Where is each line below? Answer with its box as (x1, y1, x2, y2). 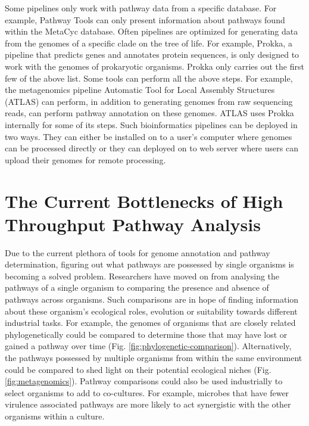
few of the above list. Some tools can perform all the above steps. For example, (5, 71, 293, 84)
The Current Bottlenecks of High (5, 188, 283, 213)
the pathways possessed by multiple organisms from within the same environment (5, 351, 302, 363)
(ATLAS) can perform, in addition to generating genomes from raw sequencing (5, 95, 293, 107)
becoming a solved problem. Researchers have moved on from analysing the (5, 269, 280, 282)
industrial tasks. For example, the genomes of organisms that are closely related (5, 316, 296, 329)
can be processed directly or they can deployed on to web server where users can (5, 142, 298, 154)
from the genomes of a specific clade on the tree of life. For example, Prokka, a (5, 36, 292, 49)
